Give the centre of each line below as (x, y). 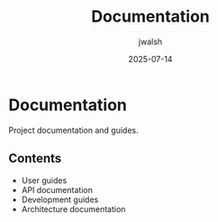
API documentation (57, 190)
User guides (44, 180)
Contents (35, 158)
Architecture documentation (73, 208)
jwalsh (150, 42)
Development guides (60, 199)
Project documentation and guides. (73, 130)
